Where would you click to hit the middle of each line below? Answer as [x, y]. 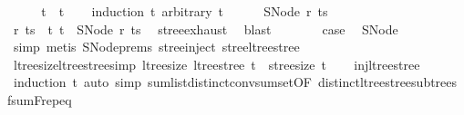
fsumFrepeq [40, 99]
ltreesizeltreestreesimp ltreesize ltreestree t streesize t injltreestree [217, 64]
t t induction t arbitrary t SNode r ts [185, 11]
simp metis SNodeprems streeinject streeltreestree [156, 47]
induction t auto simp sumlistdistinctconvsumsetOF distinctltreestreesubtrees [235, 82]
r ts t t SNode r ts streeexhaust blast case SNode [206, 29]
